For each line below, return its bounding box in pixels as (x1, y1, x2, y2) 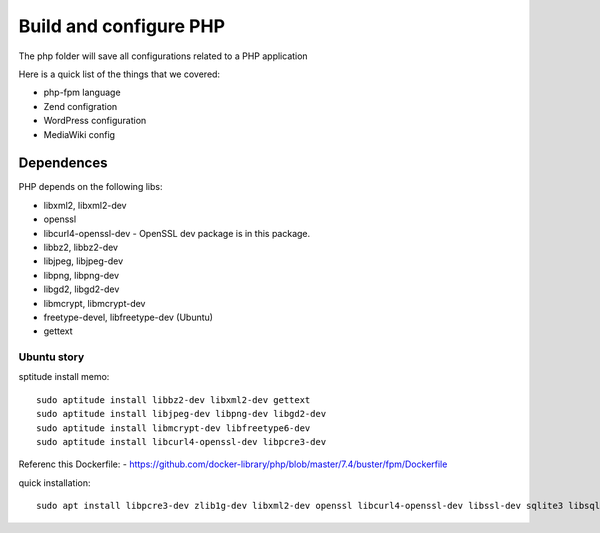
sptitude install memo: (18, 371, 110, 383)
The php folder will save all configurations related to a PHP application (18, 50, 309, 62)
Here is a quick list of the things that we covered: (18, 68, 220, 80)
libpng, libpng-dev (43, 269, 120, 281)
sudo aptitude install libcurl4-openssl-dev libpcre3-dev (36, 436, 327, 448)
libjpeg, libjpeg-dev (43, 255, 124, 267)
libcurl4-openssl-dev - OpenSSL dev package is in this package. (43, 227, 311, 239)
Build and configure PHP (18, 15, 225, 37)
